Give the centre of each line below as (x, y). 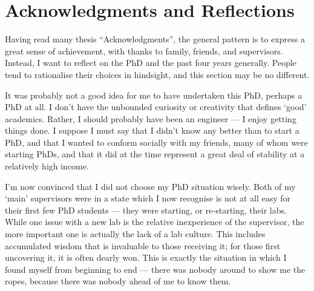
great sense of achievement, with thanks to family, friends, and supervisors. (144, 51)
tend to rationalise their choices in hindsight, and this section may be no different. (157, 74)
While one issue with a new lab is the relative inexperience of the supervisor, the (155, 222)
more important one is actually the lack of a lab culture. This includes (135, 234)
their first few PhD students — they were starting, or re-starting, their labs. (146, 210)
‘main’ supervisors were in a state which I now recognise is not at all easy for (148, 198)
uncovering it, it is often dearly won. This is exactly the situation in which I (146, 257)
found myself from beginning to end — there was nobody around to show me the (155, 269)
